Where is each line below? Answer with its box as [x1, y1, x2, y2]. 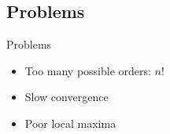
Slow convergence [24, 89, 109, 105]
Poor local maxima [24, 114, 116, 131]
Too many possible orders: [24, 62, 151, 78]
